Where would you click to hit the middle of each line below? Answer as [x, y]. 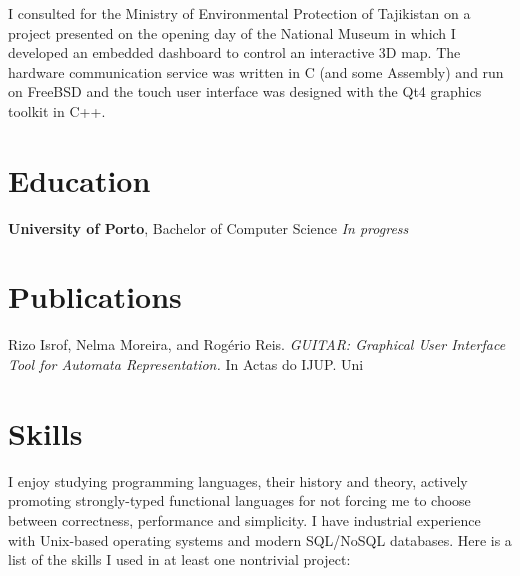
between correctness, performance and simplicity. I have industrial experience [244, 519]
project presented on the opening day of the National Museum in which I [232, 32]
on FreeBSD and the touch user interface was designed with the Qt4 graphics [245, 91]
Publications [95, 296]
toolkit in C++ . [57, 110]
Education [79, 179]
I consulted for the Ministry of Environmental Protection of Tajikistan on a [239, 13]
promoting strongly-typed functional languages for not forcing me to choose [239, 500]
